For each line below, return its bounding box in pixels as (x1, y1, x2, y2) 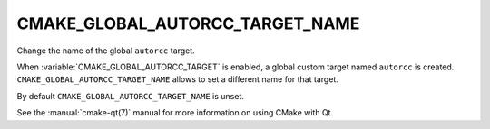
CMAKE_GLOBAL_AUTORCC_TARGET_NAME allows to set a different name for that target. (16, 74, 339, 85)
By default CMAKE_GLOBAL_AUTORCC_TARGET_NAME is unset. (16, 90, 245, 101)
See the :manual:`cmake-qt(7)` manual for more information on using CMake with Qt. (16, 107, 334, 118)
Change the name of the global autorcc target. (16, 45, 195, 56)
